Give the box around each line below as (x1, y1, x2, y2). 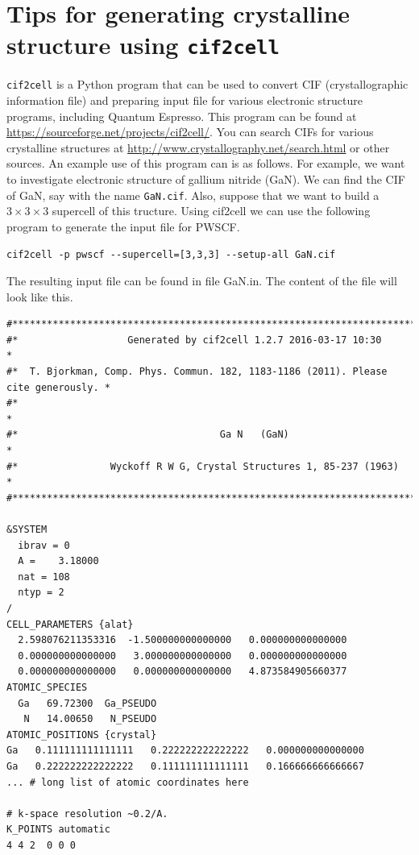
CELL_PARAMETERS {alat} (6, 618, 134, 630)
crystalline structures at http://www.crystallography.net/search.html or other (6, 139, 390, 156)
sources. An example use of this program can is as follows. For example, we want (6, 155, 405, 172)
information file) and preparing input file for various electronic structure (6, 92, 363, 109)
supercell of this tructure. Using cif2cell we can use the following (52, 202, 371, 219)
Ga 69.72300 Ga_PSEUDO (18, 697, 157, 709)
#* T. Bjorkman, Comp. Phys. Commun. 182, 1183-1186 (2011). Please (6, 366, 388, 378)
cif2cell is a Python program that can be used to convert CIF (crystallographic (6, 76, 409, 93)
